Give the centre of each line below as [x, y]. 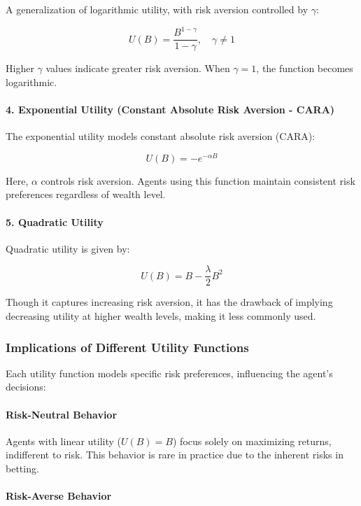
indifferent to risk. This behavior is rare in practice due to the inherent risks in [175, 455]
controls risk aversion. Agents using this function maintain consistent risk [198, 180]
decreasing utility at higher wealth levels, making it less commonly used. [161, 316]
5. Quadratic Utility [55, 222]
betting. [22, 469]
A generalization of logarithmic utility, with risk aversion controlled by [157, 9]
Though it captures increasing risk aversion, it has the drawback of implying [169, 302]
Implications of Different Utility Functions [127, 347]
